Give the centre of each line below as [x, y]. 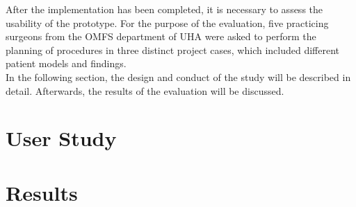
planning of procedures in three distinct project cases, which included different [173, 49]
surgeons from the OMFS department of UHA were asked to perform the [161, 36]
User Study [61, 138]
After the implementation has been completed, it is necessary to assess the [164, 9]
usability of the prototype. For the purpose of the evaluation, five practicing [167, 22]
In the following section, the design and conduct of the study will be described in [178, 76]
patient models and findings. [66, 63]
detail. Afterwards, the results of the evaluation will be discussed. [145, 90]
